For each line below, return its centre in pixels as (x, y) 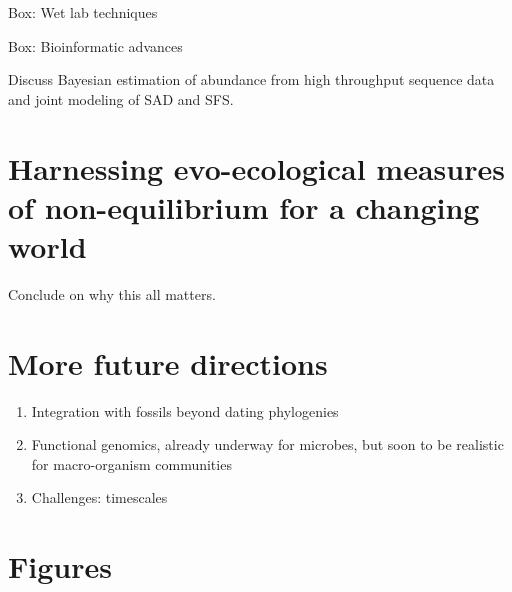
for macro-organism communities (131, 463)
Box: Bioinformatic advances (95, 45)
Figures (60, 566)
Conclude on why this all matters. (112, 293)
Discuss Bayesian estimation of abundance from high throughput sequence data (251, 79)
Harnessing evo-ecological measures (256, 167)
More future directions (168, 362)
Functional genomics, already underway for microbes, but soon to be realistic (267, 444)
